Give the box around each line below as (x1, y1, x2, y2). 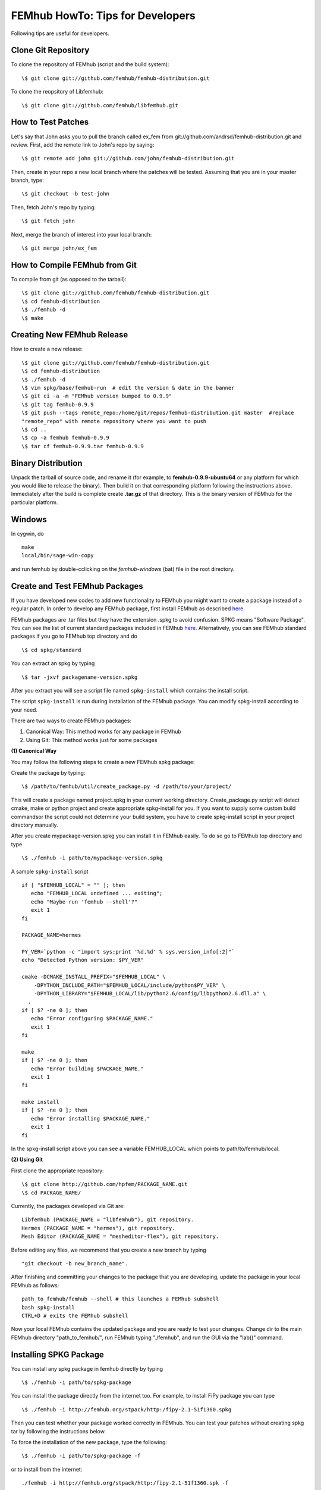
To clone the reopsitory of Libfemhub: (11, 88, 104, 95)
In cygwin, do (11, 530, 44, 537)
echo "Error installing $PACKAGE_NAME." (30, 1115, 150, 1122)
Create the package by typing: (11, 769, 86, 777)
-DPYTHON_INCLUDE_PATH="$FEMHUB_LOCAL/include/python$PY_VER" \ (33, 982, 225, 989)
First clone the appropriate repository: (11, 1167, 104, 1174)
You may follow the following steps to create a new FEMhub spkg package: (11, 758, 195, 765)
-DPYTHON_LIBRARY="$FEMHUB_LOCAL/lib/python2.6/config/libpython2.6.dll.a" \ (33, 990, 266, 997)
